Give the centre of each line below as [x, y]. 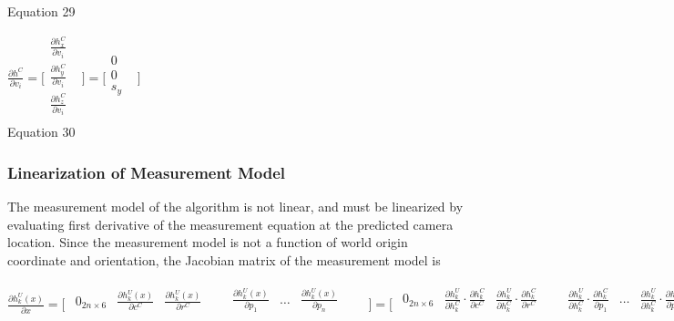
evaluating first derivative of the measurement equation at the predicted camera [230, 224]
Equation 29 [41, 11]
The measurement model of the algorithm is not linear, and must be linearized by [235, 207]
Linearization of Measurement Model [147, 172]
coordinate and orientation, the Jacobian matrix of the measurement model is [224, 260]
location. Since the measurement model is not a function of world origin [208, 242]
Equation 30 [41, 132]
